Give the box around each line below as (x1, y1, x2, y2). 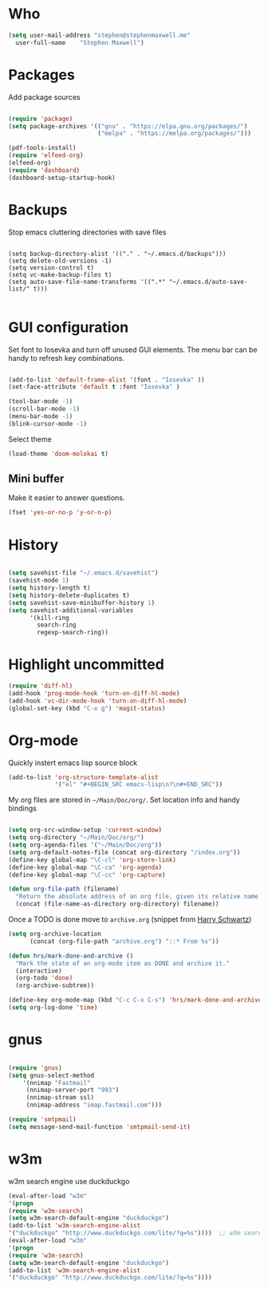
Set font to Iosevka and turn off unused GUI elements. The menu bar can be (8, 345, 258, 354)
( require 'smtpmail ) (8, 1115, 77, 1124)
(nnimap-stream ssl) (26, 1094, 94, 1102)
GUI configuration (8, 318, 129, 336)
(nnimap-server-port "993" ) (26, 1086, 120, 1095)
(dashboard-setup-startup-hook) (8, 174, 116, 182)
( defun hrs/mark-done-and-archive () (8, 951, 134, 960)
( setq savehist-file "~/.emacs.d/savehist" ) (8, 569, 159, 577)
